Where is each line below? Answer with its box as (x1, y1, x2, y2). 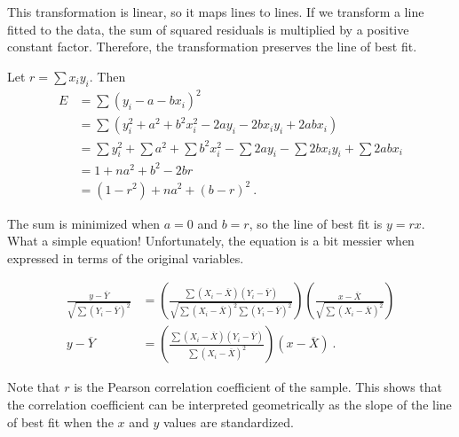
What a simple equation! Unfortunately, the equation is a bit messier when (7, 231, 415, 250)
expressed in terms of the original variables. (7, 248, 244, 267)
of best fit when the (7, 412, 114, 431)
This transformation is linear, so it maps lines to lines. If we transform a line (7, 3, 424, 20)
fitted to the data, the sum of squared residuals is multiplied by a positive (7, 20, 409, 38)
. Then (89, 66, 126, 85)
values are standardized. (162, 412, 294, 431)
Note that (7, 378, 60, 396)
